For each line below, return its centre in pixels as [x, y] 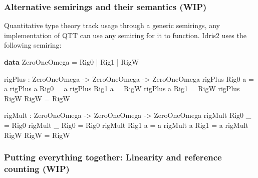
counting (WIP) [37, 168]
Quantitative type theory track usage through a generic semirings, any [112, 25]
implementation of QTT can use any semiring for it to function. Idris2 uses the [125, 35]
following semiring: [33, 45]
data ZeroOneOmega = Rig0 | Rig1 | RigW [72, 62]
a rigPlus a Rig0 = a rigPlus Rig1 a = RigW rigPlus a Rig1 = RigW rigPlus [122, 88]
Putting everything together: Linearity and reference [113, 157]
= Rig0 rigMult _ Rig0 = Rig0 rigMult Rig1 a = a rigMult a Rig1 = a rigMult [126, 125]
